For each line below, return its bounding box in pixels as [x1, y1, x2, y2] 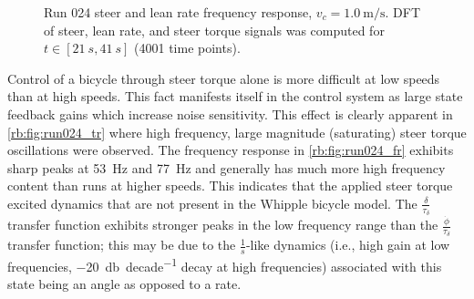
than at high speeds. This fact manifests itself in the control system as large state [7, 87, 463, 106]
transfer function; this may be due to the [7, 235, 236, 254]
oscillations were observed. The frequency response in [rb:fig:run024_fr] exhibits [7, 140, 454, 160]
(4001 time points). [134, 38, 241, 57]
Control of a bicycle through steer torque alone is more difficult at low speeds [7, 68, 440, 88]
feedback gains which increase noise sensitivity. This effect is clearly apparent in [7, 104, 453, 123]
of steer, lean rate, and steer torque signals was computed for [44, 20, 385, 39]
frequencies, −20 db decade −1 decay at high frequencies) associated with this [7, 254, 442, 275]
